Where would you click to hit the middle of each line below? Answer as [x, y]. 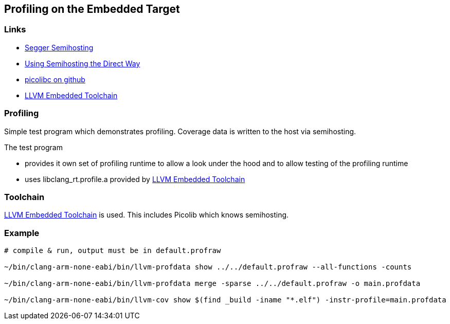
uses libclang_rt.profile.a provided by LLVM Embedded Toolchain [135, 179]
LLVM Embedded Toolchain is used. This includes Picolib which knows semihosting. [147, 215]
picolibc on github [55, 79]
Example [22, 233]
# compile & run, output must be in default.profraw [113, 251]
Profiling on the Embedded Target [92, 9]
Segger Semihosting [59, 47]
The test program [33, 147]
